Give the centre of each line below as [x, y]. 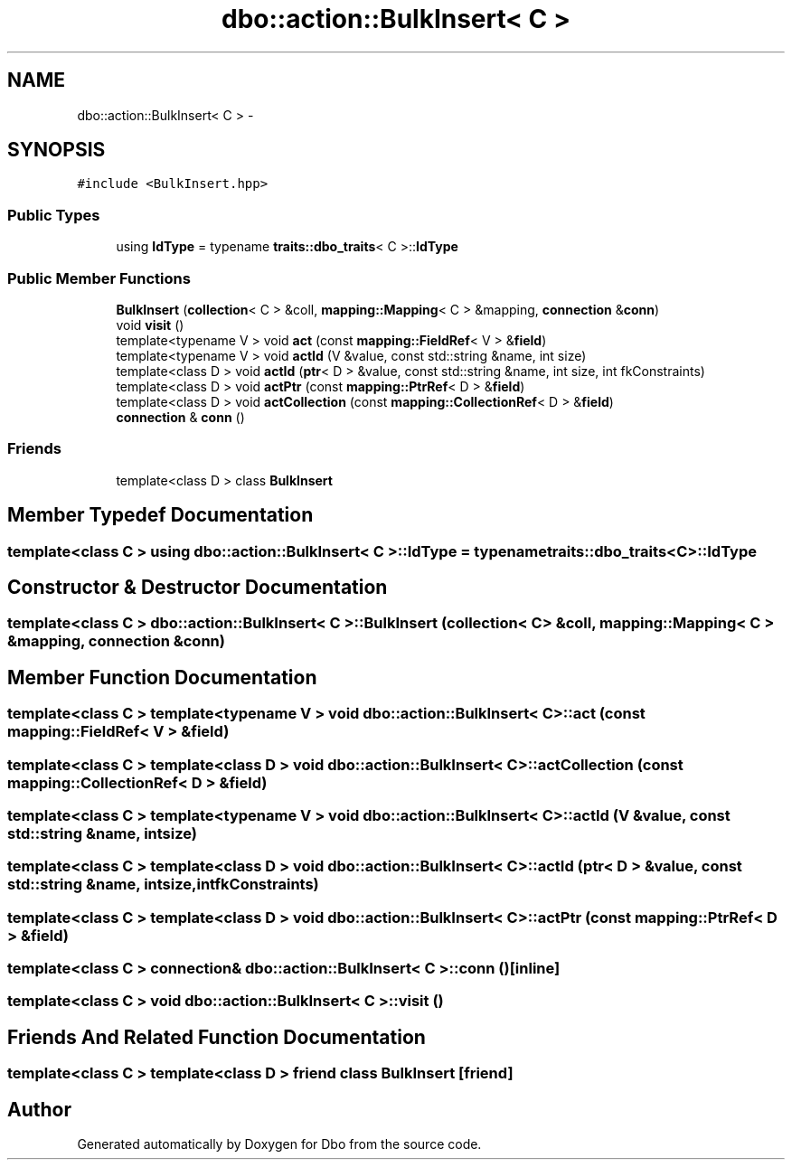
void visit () [150, 325]
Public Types [54, 215]
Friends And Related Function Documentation [217, 1037]
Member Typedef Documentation [160, 515]
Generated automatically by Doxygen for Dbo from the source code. [279, 1144]
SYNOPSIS [57, 150]
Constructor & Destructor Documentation [198, 587]
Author [39, 1109]
